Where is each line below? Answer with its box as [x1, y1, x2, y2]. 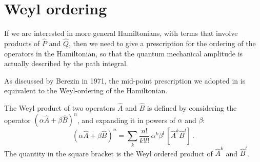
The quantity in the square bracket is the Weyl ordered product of [4, 148, 213, 158]
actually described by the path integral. [4, 58, 128, 69]
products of [4, 37, 40, 48]
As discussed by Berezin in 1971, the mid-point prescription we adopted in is [4, 75, 246, 86]
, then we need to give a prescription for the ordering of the [69, 37, 256, 48]
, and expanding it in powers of [77, 114, 175, 125]
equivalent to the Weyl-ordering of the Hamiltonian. [4, 85, 168, 96]
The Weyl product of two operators [4, 103, 115, 113]
